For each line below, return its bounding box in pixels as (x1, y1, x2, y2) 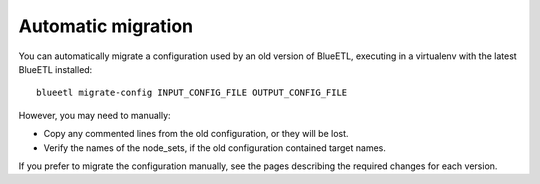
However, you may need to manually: (18, 109, 171, 121)
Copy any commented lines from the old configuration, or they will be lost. (43, 128, 349, 140)
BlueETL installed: (18, 63, 93, 75)
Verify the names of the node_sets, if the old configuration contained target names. (43, 141, 387, 154)
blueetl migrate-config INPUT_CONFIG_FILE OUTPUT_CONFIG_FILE (36, 87, 348, 99)
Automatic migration (18, 15, 194, 37)
